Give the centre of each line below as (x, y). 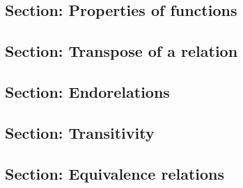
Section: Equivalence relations (115, 173)
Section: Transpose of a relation (122, 51)
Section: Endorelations (87, 91)
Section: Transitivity (80, 132)
